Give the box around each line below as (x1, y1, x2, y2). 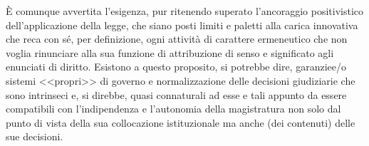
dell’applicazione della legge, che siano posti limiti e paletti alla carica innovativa (6, 17, 358, 32)
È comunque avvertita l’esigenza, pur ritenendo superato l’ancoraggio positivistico (6, 4, 364, 18)
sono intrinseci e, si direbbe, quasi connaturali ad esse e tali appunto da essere (6, 87, 347, 102)
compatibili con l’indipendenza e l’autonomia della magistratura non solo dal (6, 101, 341, 116)
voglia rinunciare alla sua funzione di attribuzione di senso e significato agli (6, 45, 334, 60)
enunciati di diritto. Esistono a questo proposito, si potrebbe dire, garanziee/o (6, 59, 346, 74)
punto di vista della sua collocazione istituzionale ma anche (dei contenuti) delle (6, 115, 355, 130)
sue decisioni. (6, 129, 63, 144)
